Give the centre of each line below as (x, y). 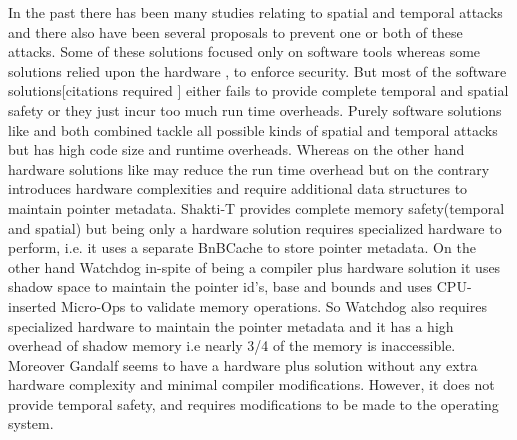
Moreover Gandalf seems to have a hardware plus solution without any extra (243, 364)
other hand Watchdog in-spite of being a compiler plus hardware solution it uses (254, 266)
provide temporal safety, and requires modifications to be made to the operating (253, 403)
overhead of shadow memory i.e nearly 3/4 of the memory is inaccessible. (232, 345)
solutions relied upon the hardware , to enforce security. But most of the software (257, 70)
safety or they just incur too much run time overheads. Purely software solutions (255, 109)
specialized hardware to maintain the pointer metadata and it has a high (231, 325)
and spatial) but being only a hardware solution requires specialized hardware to (255, 227)
